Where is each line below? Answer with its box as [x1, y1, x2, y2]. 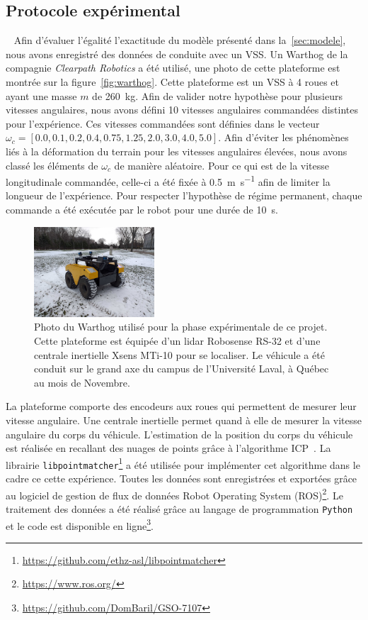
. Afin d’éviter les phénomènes [218, 130, 349, 145]
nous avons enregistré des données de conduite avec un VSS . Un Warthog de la [6, 46, 348, 61]
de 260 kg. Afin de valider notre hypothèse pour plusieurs [92, 88, 343, 103]
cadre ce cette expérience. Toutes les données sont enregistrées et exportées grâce [6, 471, 357, 486]
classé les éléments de [6, 157, 98, 172]
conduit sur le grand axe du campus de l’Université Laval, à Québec [34, 361, 329, 376]
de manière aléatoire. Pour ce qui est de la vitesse [114, 157, 330, 172]
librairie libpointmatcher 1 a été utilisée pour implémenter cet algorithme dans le [6, 455, 360, 472]
